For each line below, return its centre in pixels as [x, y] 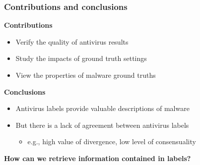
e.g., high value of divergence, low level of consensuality [112, 141]
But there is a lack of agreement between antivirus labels [102, 125]
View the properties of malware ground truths [86, 75]
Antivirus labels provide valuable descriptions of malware [102, 108]
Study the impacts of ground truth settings [81, 58]
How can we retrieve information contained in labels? [98, 158]
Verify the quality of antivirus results [72, 41]
